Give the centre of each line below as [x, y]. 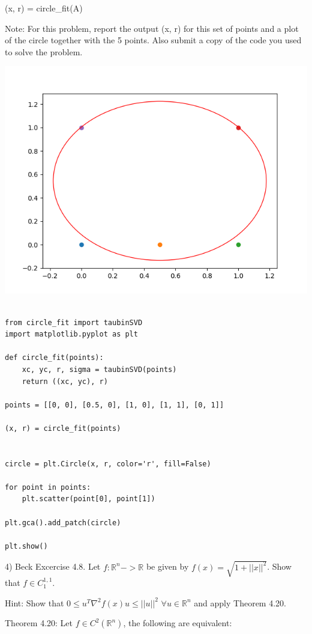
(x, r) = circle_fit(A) [44, 8]
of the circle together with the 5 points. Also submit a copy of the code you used [153, 40]
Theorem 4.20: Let [39, 623]
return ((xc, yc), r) [65, 381]
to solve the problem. [44, 51]
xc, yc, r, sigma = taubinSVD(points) [99, 369]
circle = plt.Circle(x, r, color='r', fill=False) [108, 464]
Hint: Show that [34, 602]
